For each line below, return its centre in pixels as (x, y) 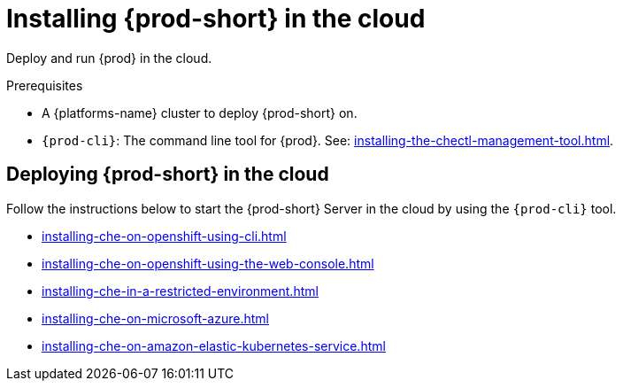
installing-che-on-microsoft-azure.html (155, 318)
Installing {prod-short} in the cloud (216, 19)
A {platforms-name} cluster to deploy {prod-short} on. (200, 113)
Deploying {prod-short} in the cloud (168, 175)
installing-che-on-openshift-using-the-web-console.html (208, 263)
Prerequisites (45, 85)
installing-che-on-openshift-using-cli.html (164, 236)
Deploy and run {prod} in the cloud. (109, 58)
